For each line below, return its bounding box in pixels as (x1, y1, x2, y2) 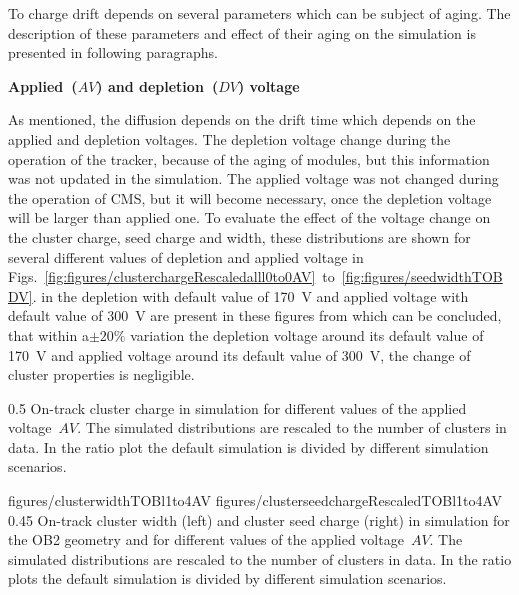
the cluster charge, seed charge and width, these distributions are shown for (8, 226, 471, 247)
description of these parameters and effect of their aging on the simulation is (8, 22, 476, 43)
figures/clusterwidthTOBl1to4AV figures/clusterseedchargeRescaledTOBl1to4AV (8, 490, 502, 511)
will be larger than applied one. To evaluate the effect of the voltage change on (8, 207, 491, 228)
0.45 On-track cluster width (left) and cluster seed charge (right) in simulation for (8, 509, 510, 530)
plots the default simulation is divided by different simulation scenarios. (8, 568, 447, 589)
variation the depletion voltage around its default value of (130, 324, 484, 345)
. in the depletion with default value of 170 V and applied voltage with (32, 285, 469, 306)
